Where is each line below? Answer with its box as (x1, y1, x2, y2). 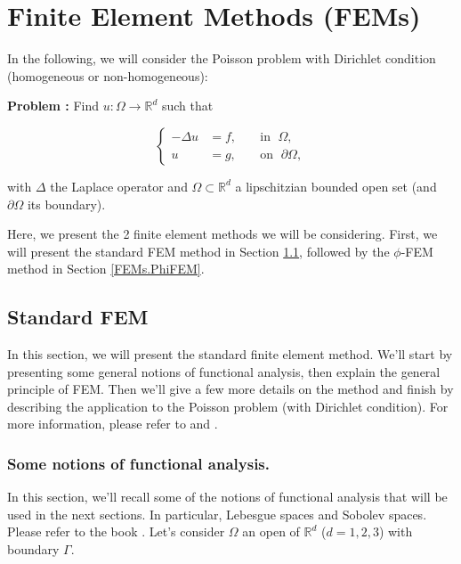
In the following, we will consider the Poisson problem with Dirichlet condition (7, 49, 436, 68)
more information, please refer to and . (7, 414, 218, 433)
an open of (242, 522, 300, 541)
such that (161, 96, 214, 115)
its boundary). (27, 194, 106, 213)
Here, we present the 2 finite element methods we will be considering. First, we (7, 225, 438, 243)
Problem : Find (7, 96, 99, 115)
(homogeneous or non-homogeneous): (7, 66, 208, 85)
